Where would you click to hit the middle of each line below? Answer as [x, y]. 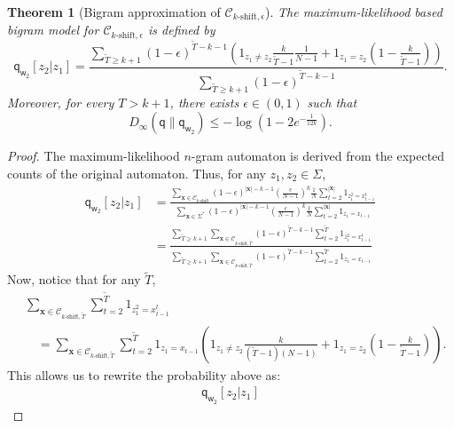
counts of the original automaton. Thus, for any [137, 173]
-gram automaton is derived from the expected [318, 156]
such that [332, 102]
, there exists [204, 102]
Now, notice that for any [74, 279]
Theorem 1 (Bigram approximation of [114, 12]
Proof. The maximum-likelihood [94, 156]
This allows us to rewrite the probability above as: [144, 374]
